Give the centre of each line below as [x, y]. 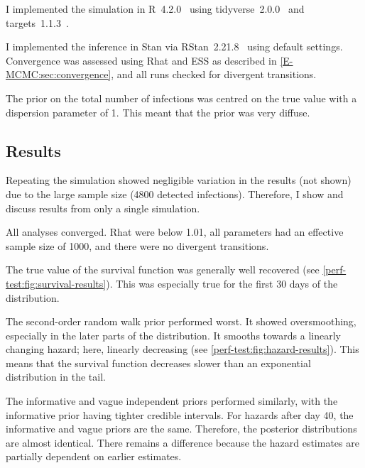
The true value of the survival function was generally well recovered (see [163, 270]
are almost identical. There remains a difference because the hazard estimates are [182, 442]
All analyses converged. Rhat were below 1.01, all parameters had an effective [175, 232]
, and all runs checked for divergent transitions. [214, 74]
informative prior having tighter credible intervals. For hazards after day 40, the [180, 414]
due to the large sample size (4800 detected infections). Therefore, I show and [175, 194]
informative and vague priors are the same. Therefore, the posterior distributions [181, 429]
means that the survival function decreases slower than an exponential [158, 363]
